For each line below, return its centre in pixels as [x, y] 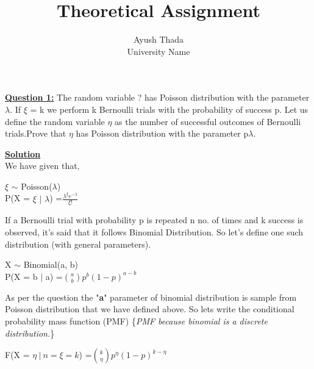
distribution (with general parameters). [78, 244]
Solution [23, 153]
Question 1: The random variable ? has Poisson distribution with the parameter [157, 97]
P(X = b [21, 276]
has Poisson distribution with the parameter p [162, 133]
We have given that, [42, 166]
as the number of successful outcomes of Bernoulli [208, 121]
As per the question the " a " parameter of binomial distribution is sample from [151, 297]
